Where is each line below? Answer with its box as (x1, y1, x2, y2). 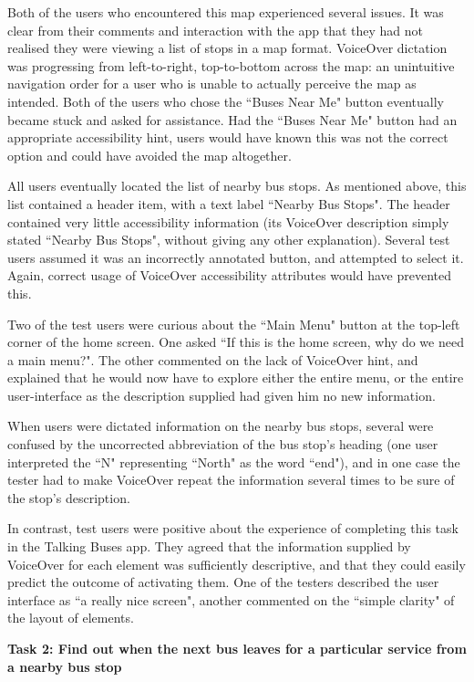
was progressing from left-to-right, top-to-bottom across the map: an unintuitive (7, 56, 455, 75)
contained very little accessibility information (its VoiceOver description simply (7, 212, 449, 231)
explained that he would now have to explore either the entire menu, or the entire (7, 368, 464, 387)
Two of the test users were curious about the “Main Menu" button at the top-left (7, 314, 460, 333)
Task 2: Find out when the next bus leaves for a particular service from (7, 639, 467, 657)
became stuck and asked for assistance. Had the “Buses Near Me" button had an (7, 110, 458, 129)
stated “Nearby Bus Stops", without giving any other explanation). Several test (7, 230, 450, 249)
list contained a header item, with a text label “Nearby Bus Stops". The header (7, 194, 450, 213)
